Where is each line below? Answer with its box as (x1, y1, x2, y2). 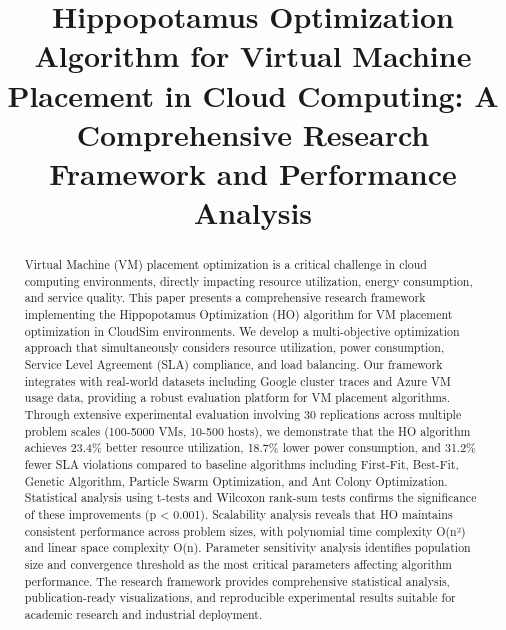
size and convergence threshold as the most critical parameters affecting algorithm (24, 555, 453, 572)
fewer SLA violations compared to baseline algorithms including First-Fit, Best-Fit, (24, 455, 459, 472)
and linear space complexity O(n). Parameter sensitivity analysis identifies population (24, 539, 471, 556)
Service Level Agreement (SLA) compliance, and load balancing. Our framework (24, 356, 443, 373)
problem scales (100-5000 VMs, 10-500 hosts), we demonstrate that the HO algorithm (24, 422, 471, 439)
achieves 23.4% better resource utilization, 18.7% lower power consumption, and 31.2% (24, 439, 476, 456)
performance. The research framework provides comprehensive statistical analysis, (24, 572, 450, 589)
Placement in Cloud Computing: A (7, 74, 499, 115)
